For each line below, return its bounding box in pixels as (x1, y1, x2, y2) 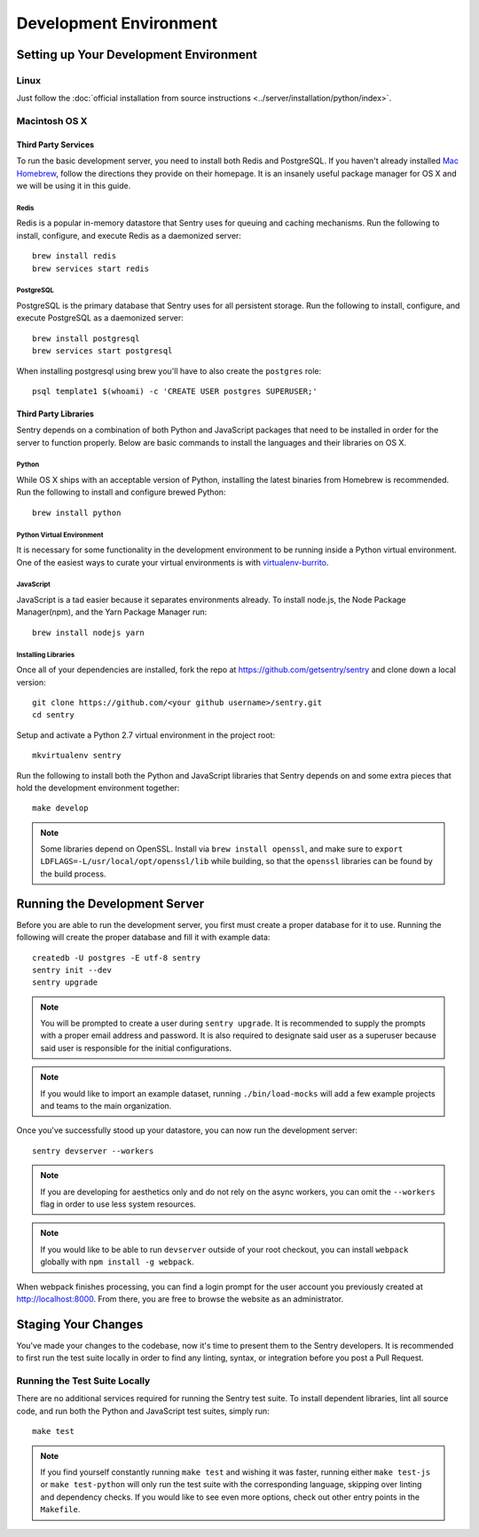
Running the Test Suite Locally (16, 1375, 151, 1387)
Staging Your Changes (16, 1317, 144, 1332)
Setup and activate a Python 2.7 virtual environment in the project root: (16, 729, 275, 741)
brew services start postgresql (32, 346, 173, 356)
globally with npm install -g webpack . (40, 1256, 194, 1267)
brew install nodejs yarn (32, 627, 145, 638)
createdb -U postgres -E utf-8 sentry (32, 953, 201, 963)
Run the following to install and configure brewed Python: (16, 487, 226, 497)
